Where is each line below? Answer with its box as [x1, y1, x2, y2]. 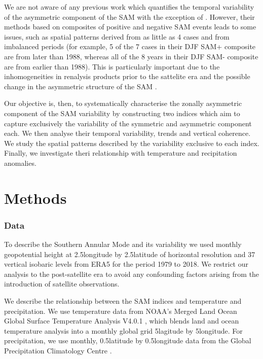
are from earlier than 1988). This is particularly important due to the [4, 61, 220, 71]
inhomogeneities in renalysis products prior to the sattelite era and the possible [4, 71, 250, 82]
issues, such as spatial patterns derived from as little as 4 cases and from [4, 31, 230, 42]
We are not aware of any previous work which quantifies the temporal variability [4, 2, 254, 12]
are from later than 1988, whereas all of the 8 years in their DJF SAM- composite [4, 51, 258, 61]
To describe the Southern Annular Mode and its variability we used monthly [4, 239, 242, 249]
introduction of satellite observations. [4, 278, 120, 289]
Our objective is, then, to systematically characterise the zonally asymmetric [4, 98, 242, 109]
